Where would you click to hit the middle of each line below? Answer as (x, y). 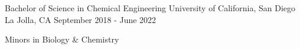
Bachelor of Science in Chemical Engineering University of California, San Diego (150, 8)
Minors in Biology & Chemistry (62, 39)
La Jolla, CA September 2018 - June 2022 (81, 19)
